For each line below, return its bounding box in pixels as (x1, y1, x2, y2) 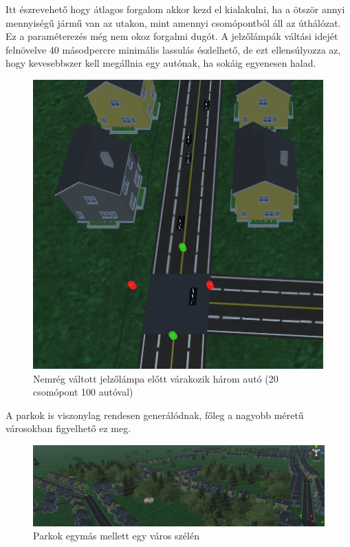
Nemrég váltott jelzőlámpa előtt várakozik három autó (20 (33, 371, 278, 385)
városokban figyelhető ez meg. (6, 421, 131, 436)
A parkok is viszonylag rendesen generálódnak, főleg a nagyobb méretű (6, 407, 304, 422)
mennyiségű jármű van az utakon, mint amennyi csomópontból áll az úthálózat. (6, 15, 341, 30)
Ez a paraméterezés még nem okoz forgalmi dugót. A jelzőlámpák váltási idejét (6, 29, 338, 43)
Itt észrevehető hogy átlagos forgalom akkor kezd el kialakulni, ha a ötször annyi (6, 2, 345, 16)
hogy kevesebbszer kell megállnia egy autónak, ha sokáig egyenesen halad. (6, 56, 316, 70)
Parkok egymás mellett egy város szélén (33, 528, 199, 543)
